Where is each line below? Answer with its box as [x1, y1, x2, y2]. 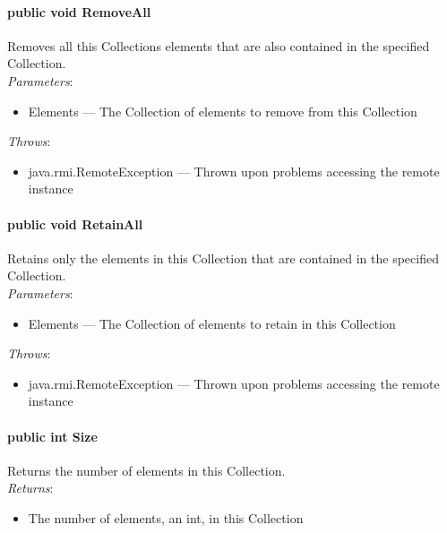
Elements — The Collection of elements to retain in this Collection [28, 314, 396, 332]
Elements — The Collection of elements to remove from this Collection [28, 101, 417, 120]
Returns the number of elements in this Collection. [7, 460, 286, 479]
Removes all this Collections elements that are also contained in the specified [7, 36, 430, 55]
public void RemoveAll [7, 2, 151, 21]
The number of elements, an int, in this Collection [28, 508, 304, 527]
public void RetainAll [7, 214, 143, 233]
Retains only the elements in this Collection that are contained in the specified [7, 248, 439, 267]
